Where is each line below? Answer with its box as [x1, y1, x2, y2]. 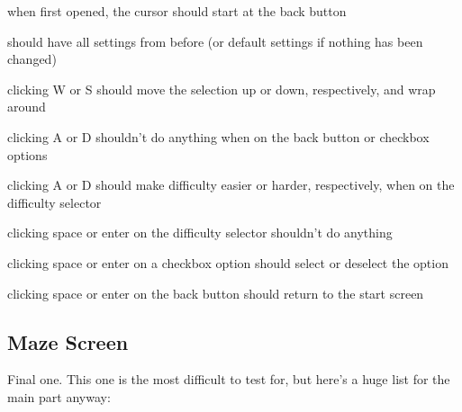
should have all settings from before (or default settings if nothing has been [7, 31, 423, 50]
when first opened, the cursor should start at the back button [7, 2, 347, 20]
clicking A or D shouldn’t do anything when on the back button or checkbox [7, 127, 430, 146]
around [7, 97, 46, 116]
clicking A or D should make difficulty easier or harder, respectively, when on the [7, 175, 455, 194]
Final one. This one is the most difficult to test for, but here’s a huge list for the [7, 370, 450, 389]
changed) [7, 49, 57, 68]
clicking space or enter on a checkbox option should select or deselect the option [7, 253, 448, 272]
